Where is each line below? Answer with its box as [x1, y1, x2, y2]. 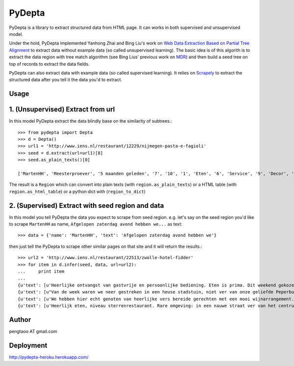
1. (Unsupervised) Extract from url [9, 105, 115, 114]
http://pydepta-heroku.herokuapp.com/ [9, 354, 89, 360]
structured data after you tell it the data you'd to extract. [9, 77, 122, 83]
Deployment [9, 341, 48, 349]
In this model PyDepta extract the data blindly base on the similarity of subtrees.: [9, 118, 172, 124]
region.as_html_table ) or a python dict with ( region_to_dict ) [9, 188, 146, 194]
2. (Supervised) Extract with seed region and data [9, 201, 164, 209]
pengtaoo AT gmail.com [9, 328, 57, 334]
